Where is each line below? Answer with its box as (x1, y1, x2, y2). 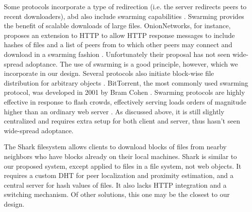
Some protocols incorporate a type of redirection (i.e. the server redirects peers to (4, 1, 247, 11)
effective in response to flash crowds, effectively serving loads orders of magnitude (4, 96, 246, 106)
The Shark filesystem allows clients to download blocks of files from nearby (4, 141, 227, 152)
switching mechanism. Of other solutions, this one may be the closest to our (4, 189, 230, 199)
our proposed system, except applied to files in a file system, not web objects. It (4, 160, 242, 171)
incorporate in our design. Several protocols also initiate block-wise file (4, 68, 214, 78)
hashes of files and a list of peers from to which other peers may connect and (4, 39, 233, 50)
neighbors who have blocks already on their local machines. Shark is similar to (4, 151, 237, 161)
